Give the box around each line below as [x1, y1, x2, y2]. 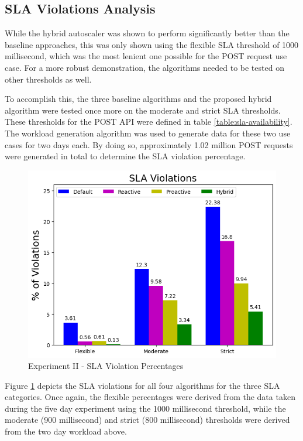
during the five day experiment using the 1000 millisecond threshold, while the [5, 402, 286, 414]
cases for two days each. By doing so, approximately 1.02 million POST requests [5, 138, 293, 151]
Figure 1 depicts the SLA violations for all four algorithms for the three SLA [5, 379, 280, 391]
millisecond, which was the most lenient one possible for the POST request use [5, 50, 287, 62]
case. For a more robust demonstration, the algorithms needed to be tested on [5, 61, 284, 73]
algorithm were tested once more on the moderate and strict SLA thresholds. [5, 104, 281, 116]
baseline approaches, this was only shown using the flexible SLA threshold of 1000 [5, 38, 299, 50]
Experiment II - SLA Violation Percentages [28, 360, 184, 372]
